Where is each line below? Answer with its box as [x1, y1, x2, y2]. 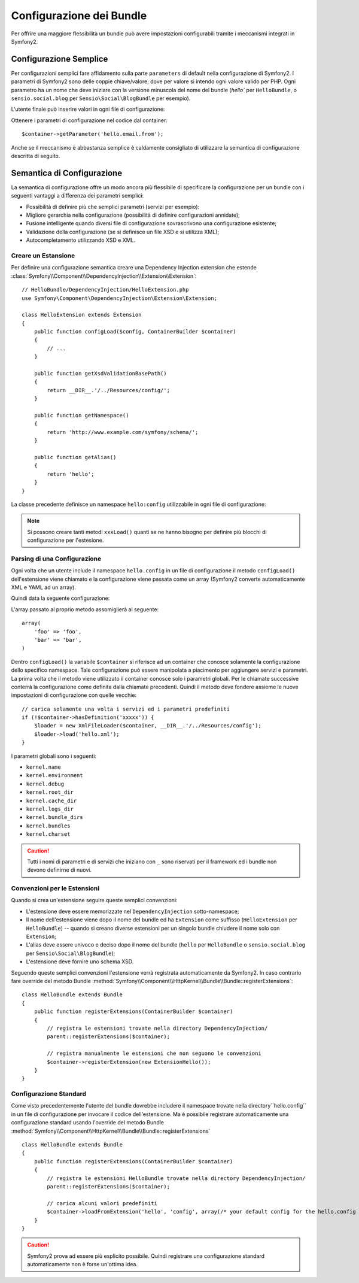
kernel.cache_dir [26, 797, 77, 804]
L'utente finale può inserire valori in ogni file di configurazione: [11, 105, 165, 113]
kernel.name [26, 764, 61, 771]
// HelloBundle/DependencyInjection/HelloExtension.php [22, 286, 189, 293]
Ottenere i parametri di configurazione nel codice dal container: [11, 117, 168, 124]
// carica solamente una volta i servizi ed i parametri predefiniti [22, 705, 230, 712]
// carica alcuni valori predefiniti [47, 1200, 158, 1206]
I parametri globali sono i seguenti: [11, 752, 97, 760]
